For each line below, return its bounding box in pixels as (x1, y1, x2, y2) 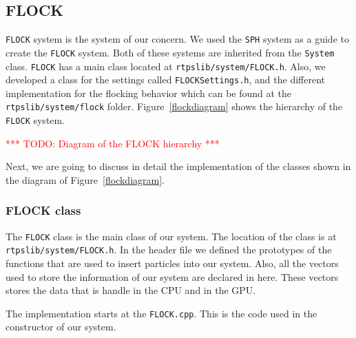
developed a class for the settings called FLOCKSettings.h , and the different (6, 72, 325, 87)
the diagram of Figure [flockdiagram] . (6, 172, 165, 187)
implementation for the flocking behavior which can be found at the (6, 85, 292, 100)
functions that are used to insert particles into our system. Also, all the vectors (6, 256, 339, 271)
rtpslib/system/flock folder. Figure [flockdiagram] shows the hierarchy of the (6, 99, 343, 114)
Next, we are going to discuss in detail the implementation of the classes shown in (6, 159, 351, 173)
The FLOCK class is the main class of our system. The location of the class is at (6, 229, 337, 243)
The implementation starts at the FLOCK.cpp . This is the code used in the (6, 306, 317, 320)
